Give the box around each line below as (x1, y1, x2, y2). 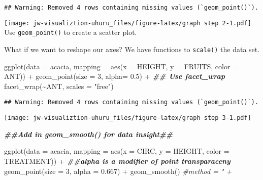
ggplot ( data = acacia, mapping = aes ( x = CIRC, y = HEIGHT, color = (4, 146, 229, 156)
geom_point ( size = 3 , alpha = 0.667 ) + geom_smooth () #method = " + (4, 165, 232, 176)
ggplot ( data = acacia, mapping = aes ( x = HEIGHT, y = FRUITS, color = (4, 61, 238, 71)
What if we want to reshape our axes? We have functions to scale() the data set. (4, 43, 260, 54)
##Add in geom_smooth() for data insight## (4, 128, 173, 139)
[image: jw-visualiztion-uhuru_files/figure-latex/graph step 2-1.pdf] (4, 19, 251, 27)
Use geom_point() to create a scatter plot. (4, 27, 137, 37)
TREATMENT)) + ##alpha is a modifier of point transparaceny (4, 155, 231, 166)
